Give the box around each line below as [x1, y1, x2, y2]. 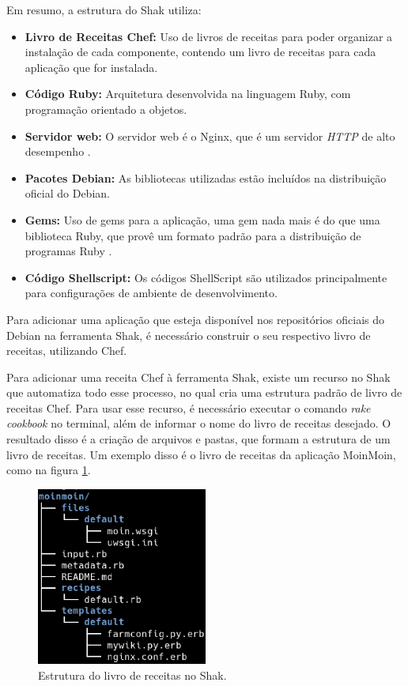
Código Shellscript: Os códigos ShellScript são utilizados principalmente [25, 269, 387, 285]
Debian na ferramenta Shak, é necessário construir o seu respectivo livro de [6, 326, 371, 343]
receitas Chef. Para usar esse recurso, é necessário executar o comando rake [6, 399, 371, 416]
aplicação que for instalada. [25, 58, 158, 75]
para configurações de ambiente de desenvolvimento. [25, 285, 278, 301]
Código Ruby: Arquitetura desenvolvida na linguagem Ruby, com [25, 85, 351, 102]
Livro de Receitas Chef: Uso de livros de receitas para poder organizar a [25, 28, 393, 44]
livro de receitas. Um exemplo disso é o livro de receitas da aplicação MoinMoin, [6, 446, 396, 462]
